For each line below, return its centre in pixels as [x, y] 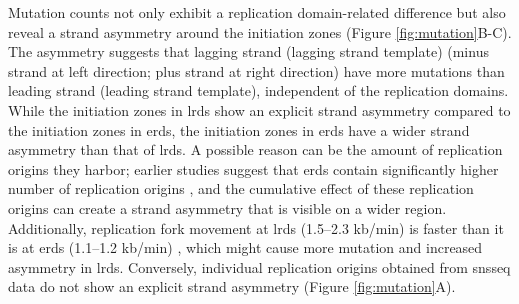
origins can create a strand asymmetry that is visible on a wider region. [227, 207]
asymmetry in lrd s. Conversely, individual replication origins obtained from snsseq [259, 266]
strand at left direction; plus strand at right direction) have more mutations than [256, 70]
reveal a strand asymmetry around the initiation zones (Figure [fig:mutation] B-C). [260, 31]
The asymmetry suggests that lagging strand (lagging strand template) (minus [248, 51]
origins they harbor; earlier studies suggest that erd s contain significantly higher [253, 168]
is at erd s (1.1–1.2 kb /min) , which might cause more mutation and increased [245, 247]
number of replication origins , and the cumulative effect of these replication [241, 188]
